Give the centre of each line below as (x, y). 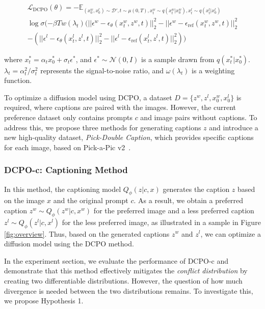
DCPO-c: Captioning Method (66, 170)
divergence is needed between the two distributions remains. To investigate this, (129, 290)
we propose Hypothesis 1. (44, 301)
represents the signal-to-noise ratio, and (102, 70)
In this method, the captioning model (63, 189)
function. (18, 80)
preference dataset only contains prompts (68, 117)
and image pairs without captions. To (199, 117)
